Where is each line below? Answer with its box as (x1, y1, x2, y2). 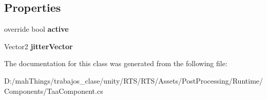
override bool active (4, 24, 69, 34)
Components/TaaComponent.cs (4, 85, 103, 96)
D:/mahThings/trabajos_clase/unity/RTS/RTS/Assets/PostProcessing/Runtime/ (4, 75, 263, 86)
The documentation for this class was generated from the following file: (4, 58, 227, 69)
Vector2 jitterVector (4, 41, 73, 51)
